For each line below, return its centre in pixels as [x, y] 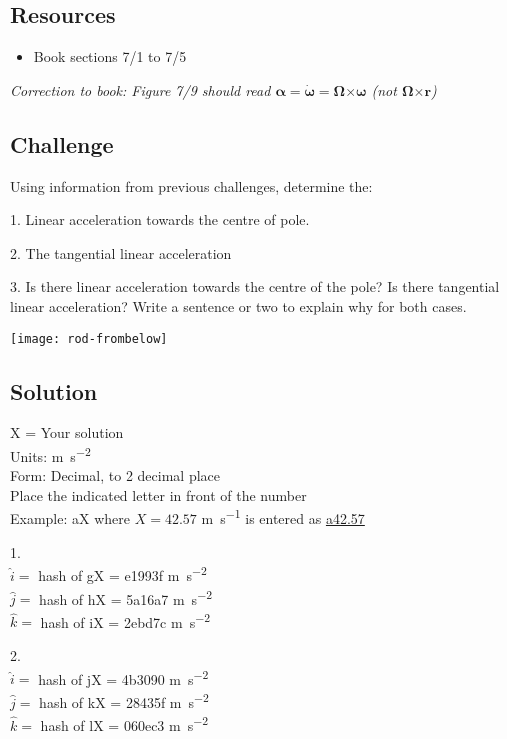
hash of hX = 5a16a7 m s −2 [126, 597]
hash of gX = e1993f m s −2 [122, 573]
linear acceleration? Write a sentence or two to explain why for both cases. [238, 305]
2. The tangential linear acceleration [121, 252]
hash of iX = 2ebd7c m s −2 [125, 620]
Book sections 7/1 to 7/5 [110, 56]
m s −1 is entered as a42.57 [283, 517]
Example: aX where [70, 518]
